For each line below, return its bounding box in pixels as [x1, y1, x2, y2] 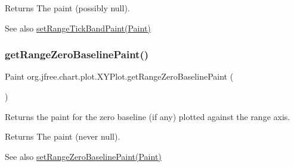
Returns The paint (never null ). [5, 130, 120, 143]
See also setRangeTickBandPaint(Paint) [5, 21, 151, 34]
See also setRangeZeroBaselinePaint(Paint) [5, 150, 162, 162]
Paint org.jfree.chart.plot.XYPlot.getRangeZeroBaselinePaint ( [5, 70, 234, 83]
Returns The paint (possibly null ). [5, 2, 130, 14]
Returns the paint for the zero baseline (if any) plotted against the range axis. [5, 110, 290, 122]
